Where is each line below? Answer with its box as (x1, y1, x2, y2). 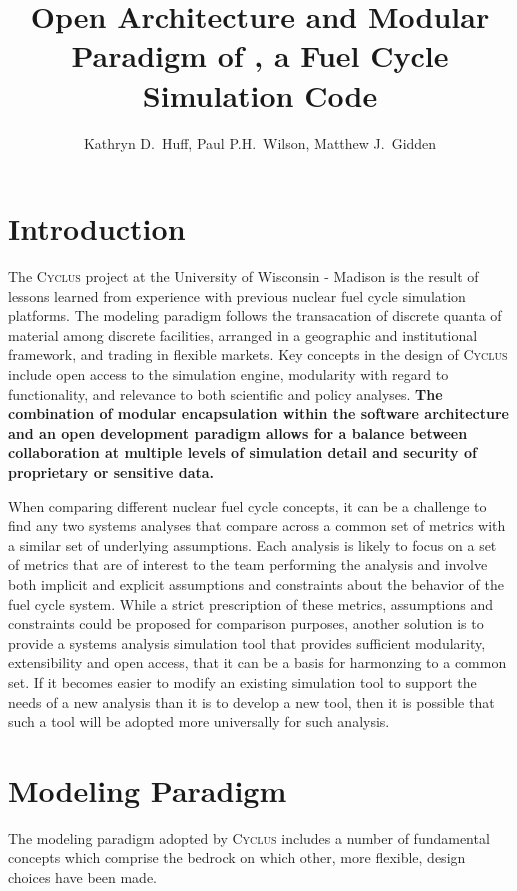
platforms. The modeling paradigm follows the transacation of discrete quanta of (8, 305, 502, 326)
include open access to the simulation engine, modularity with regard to (8, 364, 449, 384)
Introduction (8, 208, 186, 249)
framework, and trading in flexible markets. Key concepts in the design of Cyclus (8, 344, 508, 365)
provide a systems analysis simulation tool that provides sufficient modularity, (8, 632, 486, 653)
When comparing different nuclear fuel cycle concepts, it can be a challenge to (8, 495, 487, 516)
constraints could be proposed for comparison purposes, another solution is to (8, 613, 484, 634)
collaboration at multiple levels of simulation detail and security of (8, 442, 477, 463)
